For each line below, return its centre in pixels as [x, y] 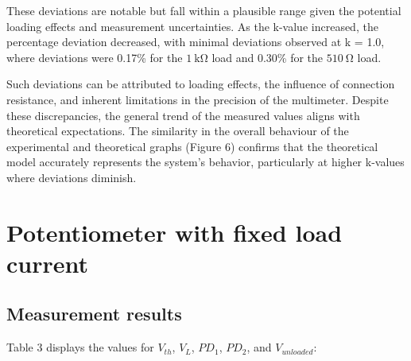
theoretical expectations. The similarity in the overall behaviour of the [178, 131]
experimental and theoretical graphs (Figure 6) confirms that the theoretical [192, 146]
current [48, 263]
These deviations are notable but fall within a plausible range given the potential [204, 10]
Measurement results [94, 314]
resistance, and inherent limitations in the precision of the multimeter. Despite [198, 99]
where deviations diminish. [72, 177]
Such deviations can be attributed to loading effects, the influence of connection [201, 84]
